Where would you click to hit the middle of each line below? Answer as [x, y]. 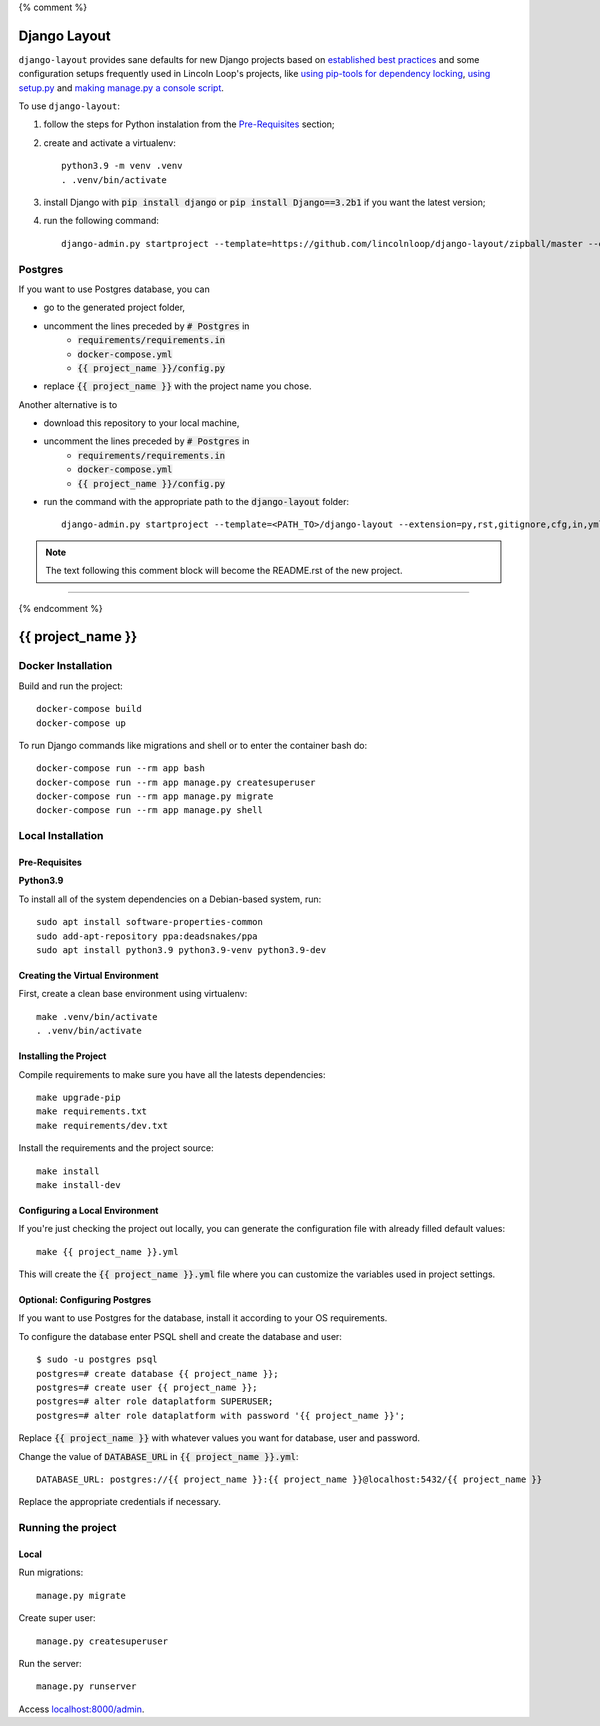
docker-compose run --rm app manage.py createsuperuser [176, 782]
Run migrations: [51, 1572]
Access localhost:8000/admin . [81, 1709]
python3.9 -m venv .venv [122, 166]
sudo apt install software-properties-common [150, 922]
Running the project [67, 1528]
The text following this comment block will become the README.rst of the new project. [224, 571]
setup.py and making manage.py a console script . [121, 87]
